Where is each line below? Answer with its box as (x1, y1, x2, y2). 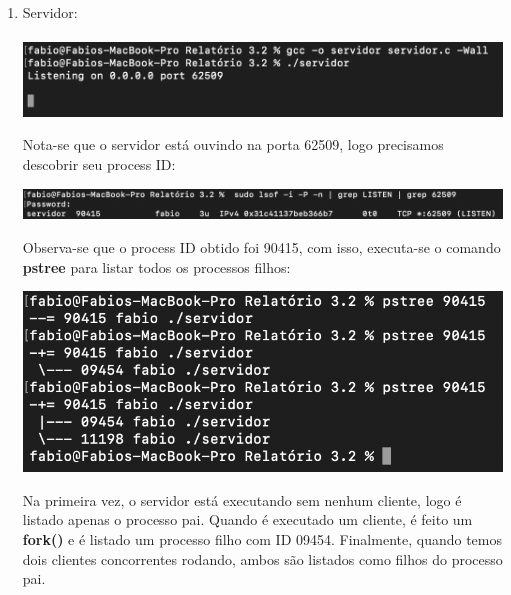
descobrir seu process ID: (22, 153, 176, 174)
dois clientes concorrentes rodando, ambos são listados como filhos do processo (22, 548, 503, 569)
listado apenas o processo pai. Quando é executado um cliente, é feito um (22, 509, 473, 530)
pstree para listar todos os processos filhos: (22, 256, 291, 277)
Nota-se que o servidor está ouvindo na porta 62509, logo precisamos (22, 134, 444, 155)
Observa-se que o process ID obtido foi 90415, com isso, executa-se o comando (22, 237, 501, 258)
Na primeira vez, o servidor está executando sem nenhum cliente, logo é (22, 489, 462, 510)
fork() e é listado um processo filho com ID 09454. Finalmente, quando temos (22, 529, 502, 550)
